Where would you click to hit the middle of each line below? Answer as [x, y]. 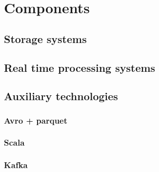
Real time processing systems [80, 67]
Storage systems [45, 38]
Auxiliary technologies [61, 96]
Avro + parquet [36, 120]
